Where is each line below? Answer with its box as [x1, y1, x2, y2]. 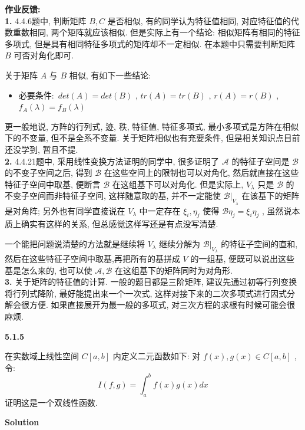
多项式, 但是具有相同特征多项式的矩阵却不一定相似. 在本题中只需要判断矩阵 [5, 37, 296, 50]
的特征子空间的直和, [221, 237, 298, 250]
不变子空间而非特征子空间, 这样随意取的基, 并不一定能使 [5, 189, 221, 202]
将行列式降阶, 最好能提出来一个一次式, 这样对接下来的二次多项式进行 [5, 287, 271, 299]
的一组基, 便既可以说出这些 [190, 252, 294, 265]
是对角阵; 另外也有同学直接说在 [5, 204, 125, 216]
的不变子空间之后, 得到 [5, 166, 92, 179]
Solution [5, 416, 39, 428]
